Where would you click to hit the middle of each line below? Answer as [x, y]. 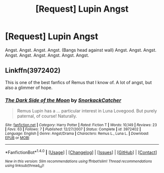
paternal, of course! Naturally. [47, 116]
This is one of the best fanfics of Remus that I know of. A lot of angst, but [79, 82]
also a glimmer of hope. [29, 87]
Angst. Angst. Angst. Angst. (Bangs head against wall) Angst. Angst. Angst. [81, 50]
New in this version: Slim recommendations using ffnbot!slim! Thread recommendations [79, 161]
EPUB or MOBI [17, 138]
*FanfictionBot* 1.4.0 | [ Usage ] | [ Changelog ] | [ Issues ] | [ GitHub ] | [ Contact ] [81, 152]
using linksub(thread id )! [25, 166]
